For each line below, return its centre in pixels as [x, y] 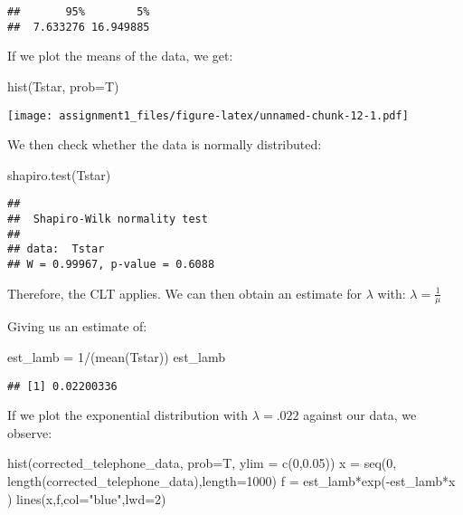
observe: [30, 432]
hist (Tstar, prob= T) [63, 86]
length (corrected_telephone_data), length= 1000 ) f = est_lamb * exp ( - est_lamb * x [231, 481]
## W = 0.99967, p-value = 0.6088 [111, 264]
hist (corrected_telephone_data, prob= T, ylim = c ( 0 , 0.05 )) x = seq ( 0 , [202, 463]
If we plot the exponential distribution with [128, 415]
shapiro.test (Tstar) [59, 174]
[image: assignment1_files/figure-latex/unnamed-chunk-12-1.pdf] [208, 115]
